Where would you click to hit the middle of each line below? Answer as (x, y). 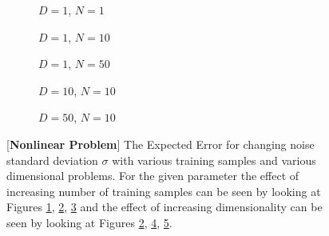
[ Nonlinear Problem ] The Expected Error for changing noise (161, 144)
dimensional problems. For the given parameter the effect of (153, 176)
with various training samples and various (214, 160)
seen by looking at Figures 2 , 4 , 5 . (89, 222)
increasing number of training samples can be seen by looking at (164, 191)
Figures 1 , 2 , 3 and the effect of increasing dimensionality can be (164, 207)
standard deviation (52, 160)
